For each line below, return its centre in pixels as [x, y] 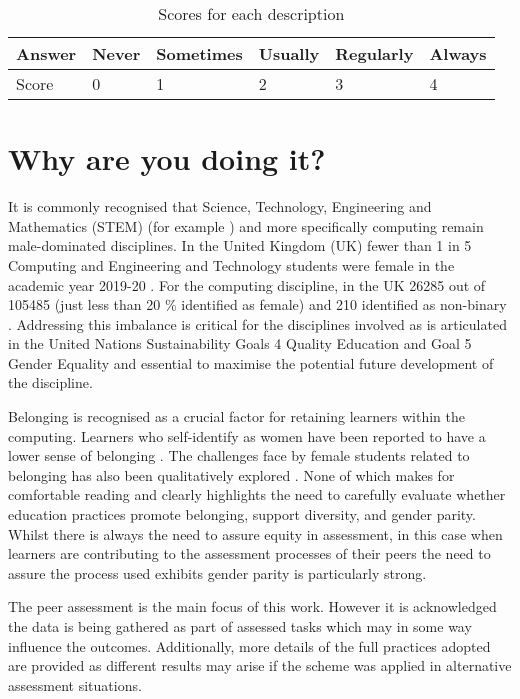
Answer [46, 53]
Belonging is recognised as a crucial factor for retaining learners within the [236, 416]
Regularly [374, 53]
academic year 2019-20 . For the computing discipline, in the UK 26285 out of [247, 284]
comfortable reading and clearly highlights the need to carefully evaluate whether [257, 494]
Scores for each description [251, 13]
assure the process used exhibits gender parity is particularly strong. [217, 572]
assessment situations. [75, 684]
